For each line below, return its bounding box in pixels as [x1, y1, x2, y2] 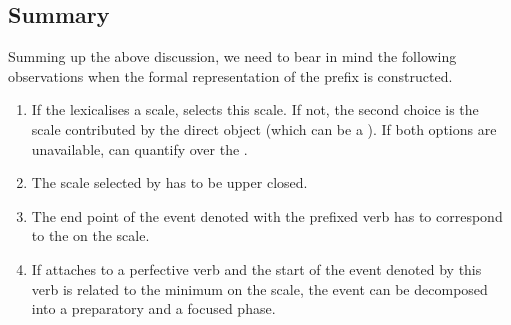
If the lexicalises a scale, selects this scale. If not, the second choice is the [31, 99, 479, 120]
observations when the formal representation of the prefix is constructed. [8, 65, 453, 86]
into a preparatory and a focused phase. [31, 298, 276, 319]
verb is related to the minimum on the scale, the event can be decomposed [31, 278, 488, 299]
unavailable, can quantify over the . [31, 138, 248, 159]
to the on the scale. [31, 225, 150, 246]
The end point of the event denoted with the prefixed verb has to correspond [31, 205, 503, 226]
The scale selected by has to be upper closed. [31, 172, 308, 193]
